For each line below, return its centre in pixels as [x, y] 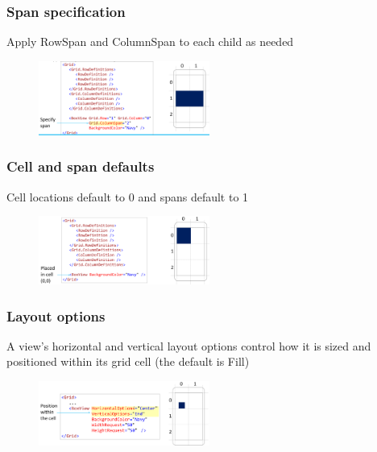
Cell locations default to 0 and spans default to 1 [128, 196]
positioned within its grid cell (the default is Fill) [128, 361]
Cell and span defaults [81, 166]
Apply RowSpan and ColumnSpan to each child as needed [150, 41]
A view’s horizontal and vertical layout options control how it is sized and [189, 345]
